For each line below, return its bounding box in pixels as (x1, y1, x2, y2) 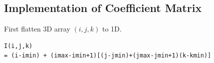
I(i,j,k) (4, 42, 33, 49)
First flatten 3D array (4, 23, 70, 34)
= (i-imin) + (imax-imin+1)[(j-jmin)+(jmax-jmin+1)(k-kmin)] (4, 52, 212, 59)
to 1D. (102, 23, 122, 34)
